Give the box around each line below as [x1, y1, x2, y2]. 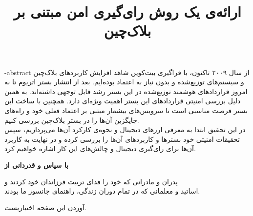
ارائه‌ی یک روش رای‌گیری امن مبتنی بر [14, 1, 241, 21]
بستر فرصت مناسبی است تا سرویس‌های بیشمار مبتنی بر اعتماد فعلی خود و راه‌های [4, 105, 248, 115]
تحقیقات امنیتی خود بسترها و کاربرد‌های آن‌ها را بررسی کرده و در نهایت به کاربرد [4, 134, 240, 144]
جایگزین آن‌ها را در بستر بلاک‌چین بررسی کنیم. [4, 115, 139, 125]
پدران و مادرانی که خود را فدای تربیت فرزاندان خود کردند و [4, 176, 178, 186]
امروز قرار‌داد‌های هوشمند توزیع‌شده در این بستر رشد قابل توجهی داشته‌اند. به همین [4, 86, 248, 96]
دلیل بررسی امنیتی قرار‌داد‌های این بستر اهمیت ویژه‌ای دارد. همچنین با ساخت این [4, 96, 241, 106]
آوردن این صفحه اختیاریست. [4, 202, 86, 212]
